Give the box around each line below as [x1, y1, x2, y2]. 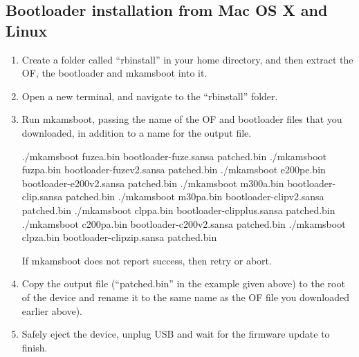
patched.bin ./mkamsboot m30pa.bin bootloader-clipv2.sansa [65, 189, 324, 204]
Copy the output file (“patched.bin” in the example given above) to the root [21, 276, 345, 291]
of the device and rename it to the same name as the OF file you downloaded [21, 289, 350, 304]
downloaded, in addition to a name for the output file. [21, 125, 252, 139]
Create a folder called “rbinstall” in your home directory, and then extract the [21, 52, 353, 66]
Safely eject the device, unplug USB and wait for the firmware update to [21, 327, 330, 341]
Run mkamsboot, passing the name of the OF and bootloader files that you [21, 112, 342, 126]
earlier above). [21, 303, 82, 318]
